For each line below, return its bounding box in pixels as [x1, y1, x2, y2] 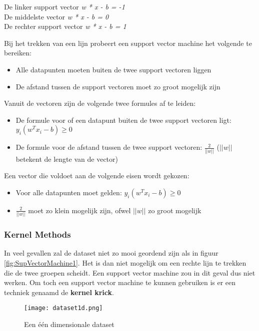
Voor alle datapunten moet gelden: [15, 187, 122, 197]
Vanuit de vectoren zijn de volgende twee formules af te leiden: [4, 98, 196, 108]
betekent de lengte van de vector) [15, 153, 118, 164]
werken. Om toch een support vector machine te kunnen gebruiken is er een [4, 277, 236, 288]
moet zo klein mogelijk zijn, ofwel [28, 205, 131, 215]
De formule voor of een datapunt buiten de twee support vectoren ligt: [15, 114, 231, 125]
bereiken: [4, 47, 31, 58]
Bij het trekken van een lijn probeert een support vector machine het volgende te [4, 37, 252, 48]
